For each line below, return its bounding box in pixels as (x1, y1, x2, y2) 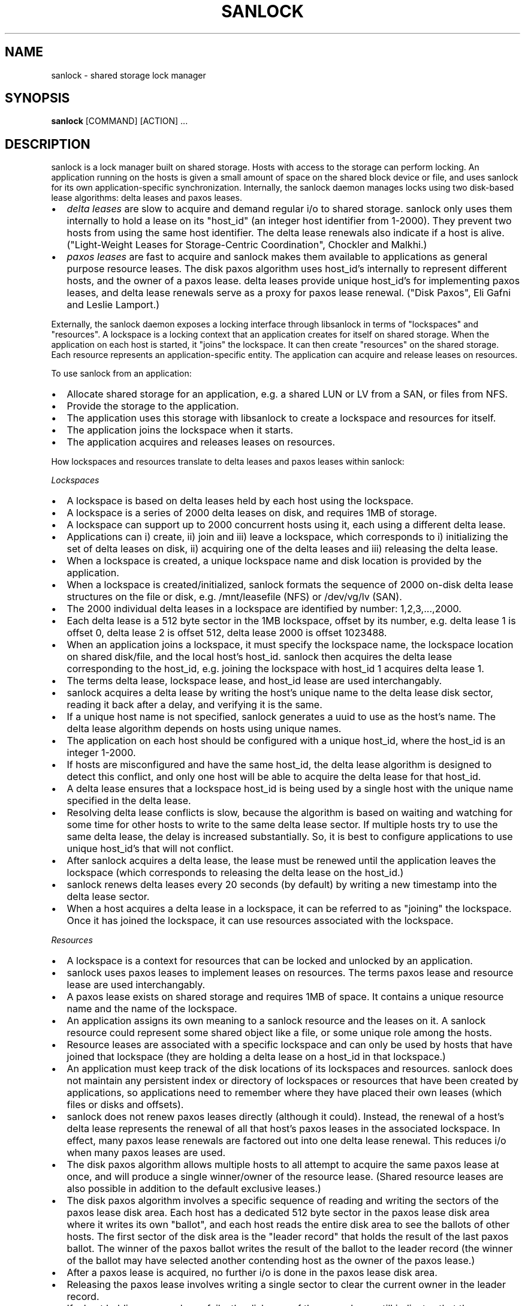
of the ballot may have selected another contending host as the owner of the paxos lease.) (67, 1254, 475, 1267)
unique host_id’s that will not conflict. (67, 842, 234, 855)
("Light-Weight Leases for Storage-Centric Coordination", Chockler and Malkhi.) (67, 239, 427, 251)
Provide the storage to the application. (67, 400, 239, 413)
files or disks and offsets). (67, 1099, 184, 1111)
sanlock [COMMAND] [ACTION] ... (51, 116, 188, 127)
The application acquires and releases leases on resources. (67, 436, 336, 449)
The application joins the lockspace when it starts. (67, 424, 293, 437)
